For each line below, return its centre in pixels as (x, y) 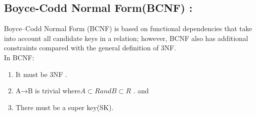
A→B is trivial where (48, 91)
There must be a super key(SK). (64, 107)
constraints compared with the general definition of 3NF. (90, 48)
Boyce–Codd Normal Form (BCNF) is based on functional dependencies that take (128, 28)
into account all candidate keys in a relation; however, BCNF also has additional (126, 38)
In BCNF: (19, 57)
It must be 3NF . (41, 74)
